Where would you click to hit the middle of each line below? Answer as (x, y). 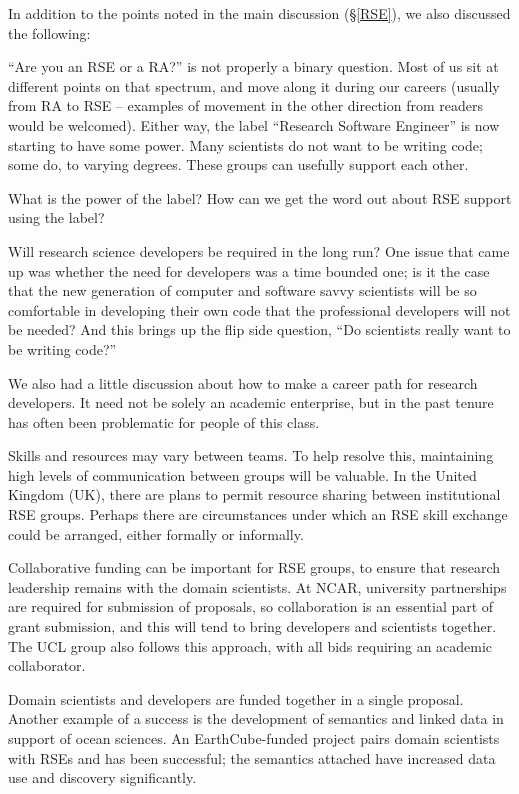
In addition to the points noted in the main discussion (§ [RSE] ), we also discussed (259, 13)
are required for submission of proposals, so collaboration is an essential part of (251, 606)
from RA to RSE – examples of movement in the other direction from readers (245, 105)
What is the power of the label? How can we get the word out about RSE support (260, 197)
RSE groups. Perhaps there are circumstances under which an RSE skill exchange (258, 514)
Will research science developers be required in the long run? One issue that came (259, 250)
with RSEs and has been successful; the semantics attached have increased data (252, 757)
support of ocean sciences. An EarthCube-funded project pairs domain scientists (254, 738)
